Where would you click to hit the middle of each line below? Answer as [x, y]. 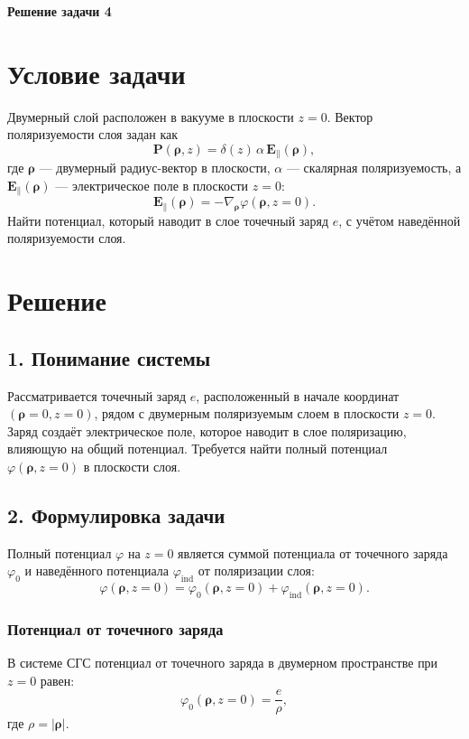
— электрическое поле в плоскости [152, 185]
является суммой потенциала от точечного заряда [313, 552]
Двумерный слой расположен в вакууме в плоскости [151, 116]
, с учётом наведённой [400, 220]
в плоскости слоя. [132, 466]
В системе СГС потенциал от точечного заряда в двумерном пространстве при [223, 663]
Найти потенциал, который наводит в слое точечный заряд [168, 220]
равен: [57, 680]
